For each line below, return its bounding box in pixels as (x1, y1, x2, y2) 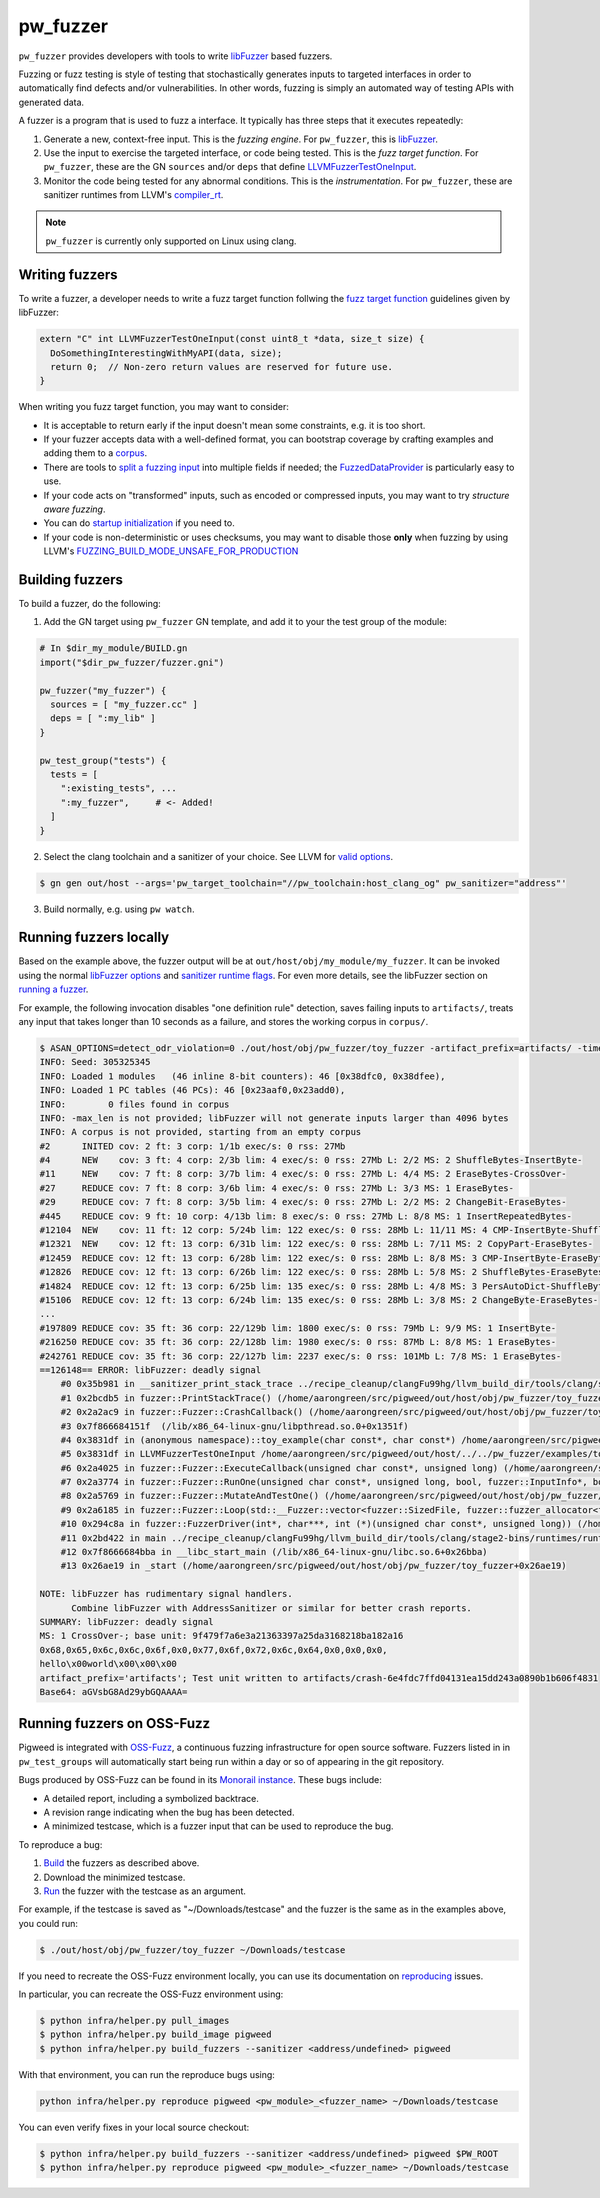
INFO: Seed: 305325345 (39, 1056, 151, 1068)
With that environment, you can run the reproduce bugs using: (18, 2068, 275, 2080)
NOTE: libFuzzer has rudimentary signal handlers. (39, 1588, 294, 1600)
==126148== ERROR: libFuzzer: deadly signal (39, 1364, 262, 1375)
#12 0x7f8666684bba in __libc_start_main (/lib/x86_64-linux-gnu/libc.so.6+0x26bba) (60, 1546, 489, 1558)
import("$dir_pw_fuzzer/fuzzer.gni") (39, 656, 225, 668)
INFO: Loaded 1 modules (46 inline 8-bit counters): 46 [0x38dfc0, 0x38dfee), (39, 1070, 446, 1082)
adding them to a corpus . (43, 447, 148, 459)
